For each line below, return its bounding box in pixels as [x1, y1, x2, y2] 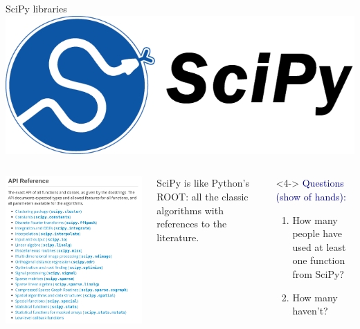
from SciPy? [292, 267, 344, 281]
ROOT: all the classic [156, 189, 249, 204]
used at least [292, 239, 346, 254]
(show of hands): [276, 189, 346, 204]
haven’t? [292, 303, 328, 318]
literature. [156, 229, 199, 244]
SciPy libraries [6, 1, 67, 15]
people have [292, 226, 342, 241]
